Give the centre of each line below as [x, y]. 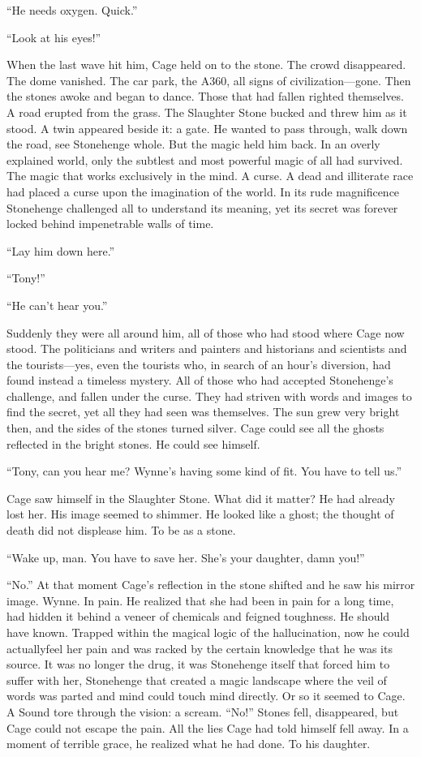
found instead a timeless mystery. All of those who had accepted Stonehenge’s [200, 380]
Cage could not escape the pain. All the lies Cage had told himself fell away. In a [208, 727]
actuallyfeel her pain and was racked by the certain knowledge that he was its [200, 648]
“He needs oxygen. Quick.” [72, 10]
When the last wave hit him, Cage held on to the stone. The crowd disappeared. [206, 65]
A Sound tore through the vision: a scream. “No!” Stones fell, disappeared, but [203, 711]
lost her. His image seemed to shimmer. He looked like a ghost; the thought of [200, 514]
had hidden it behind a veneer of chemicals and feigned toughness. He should [198, 616]
